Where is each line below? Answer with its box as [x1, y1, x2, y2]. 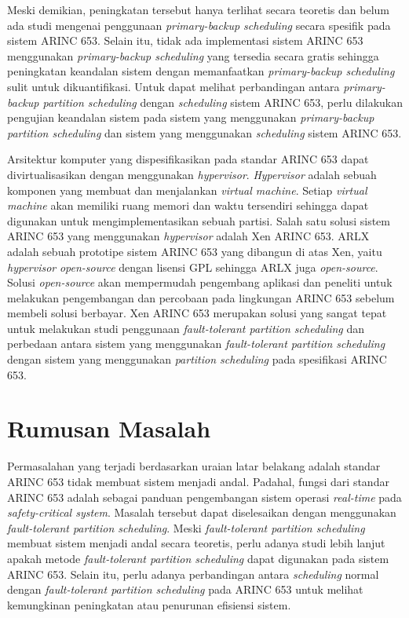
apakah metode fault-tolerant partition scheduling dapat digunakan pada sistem [7, 550, 389, 566]
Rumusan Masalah [7, 412, 211, 444]
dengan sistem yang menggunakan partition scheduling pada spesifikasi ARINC [7, 351, 387, 368]
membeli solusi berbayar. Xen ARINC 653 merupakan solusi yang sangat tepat [7, 305, 387, 321]
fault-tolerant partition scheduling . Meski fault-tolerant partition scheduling [7, 519, 365, 536]
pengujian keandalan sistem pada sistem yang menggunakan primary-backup [7, 109, 374, 126]
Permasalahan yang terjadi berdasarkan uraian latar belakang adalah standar [7, 458, 381, 474]
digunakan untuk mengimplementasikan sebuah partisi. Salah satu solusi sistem [7, 212, 390, 229]
